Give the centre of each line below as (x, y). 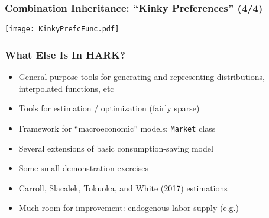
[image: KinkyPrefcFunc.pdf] (62, 29)
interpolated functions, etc (66, 88)
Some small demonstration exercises (84, 168)
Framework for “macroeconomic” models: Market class (117, 128)
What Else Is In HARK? (65, 54)
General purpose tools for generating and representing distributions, (142, 77)
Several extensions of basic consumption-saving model (116, 148)
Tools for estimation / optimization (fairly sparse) (109, 108)
